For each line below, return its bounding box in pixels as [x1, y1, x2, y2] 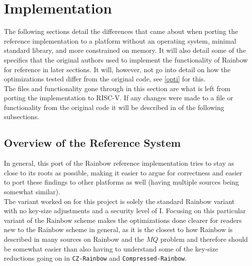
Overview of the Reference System [4, 135, 181, 150]
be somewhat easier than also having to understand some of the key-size [4, 243, 218, 253]
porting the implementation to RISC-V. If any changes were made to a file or [4, 93, 234, 103]
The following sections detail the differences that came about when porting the [4, 26, 238, 36]
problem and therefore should [160, 234, 248, 244]
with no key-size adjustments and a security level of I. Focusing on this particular [4, 205, 246, 216]
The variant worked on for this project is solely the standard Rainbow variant [4, 196, 235, 206]
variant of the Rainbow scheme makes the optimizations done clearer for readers [4, 215, 242, 225]
